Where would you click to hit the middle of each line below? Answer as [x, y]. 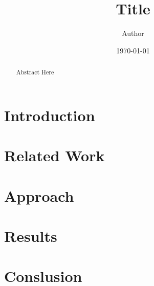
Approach [39, 195]
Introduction [50, 115]
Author [133, 33]
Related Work [54, 155]
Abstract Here [35, 72]
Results [31, 235]
